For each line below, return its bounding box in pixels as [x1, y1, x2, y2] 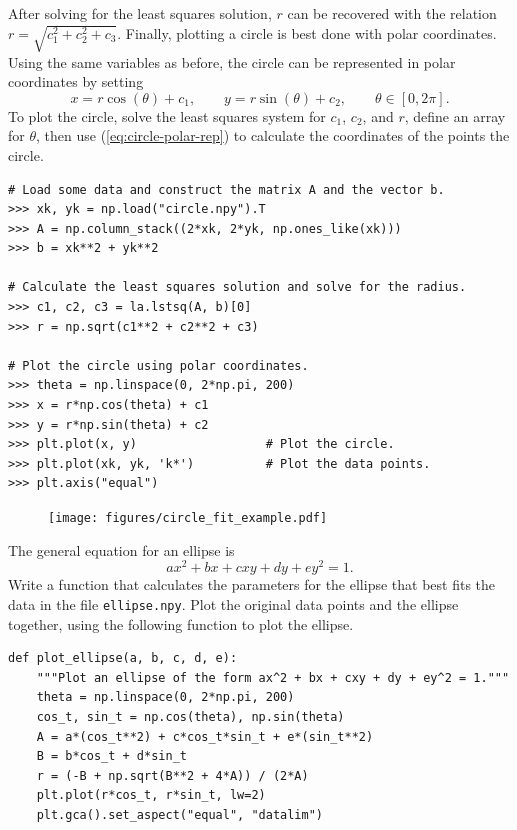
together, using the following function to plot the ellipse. [8, 613, 354, 634]
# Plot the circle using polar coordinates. [8, 358, 309, 373]
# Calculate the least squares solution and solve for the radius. [8, 280, 467, 295]
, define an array [404, 105, 506, 126]
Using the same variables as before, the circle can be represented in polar [8, 51, 456, 72]
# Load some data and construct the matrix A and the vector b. [8, 182, 445, 197]
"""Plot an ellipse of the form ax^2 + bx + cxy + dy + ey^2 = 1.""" [36, 670, 510, 685]
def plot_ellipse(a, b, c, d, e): [8, 651, 238, 666]
